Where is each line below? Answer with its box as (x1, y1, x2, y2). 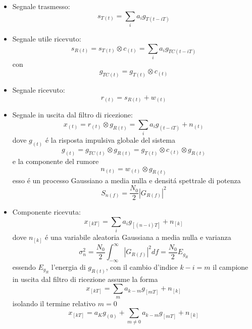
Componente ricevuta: (12, 207, 81, 217)
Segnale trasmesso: (12, 1, 70, 11)
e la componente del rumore (12, 156, 99, 167)
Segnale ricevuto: (12, 85, 65, 95)
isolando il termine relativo (12, 298, 96, 308)
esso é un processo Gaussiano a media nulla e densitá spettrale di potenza (12, 175, 241, 185)
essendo (12, 261, 36, 272)
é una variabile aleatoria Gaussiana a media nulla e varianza (45, 232, 231, 242)
